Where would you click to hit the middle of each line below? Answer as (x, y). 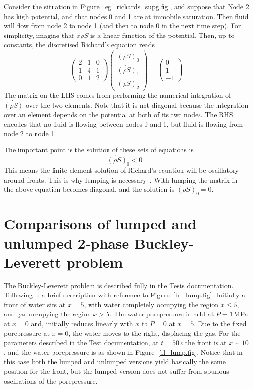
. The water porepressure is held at (162, 314)
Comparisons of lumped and (100, 224)
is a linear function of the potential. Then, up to (162, 35)
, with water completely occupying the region (151, 304)
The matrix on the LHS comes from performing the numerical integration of (117, 95)
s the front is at (203, 343)
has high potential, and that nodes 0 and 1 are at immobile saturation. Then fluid (126, 16)
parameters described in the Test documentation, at (81, 343)
